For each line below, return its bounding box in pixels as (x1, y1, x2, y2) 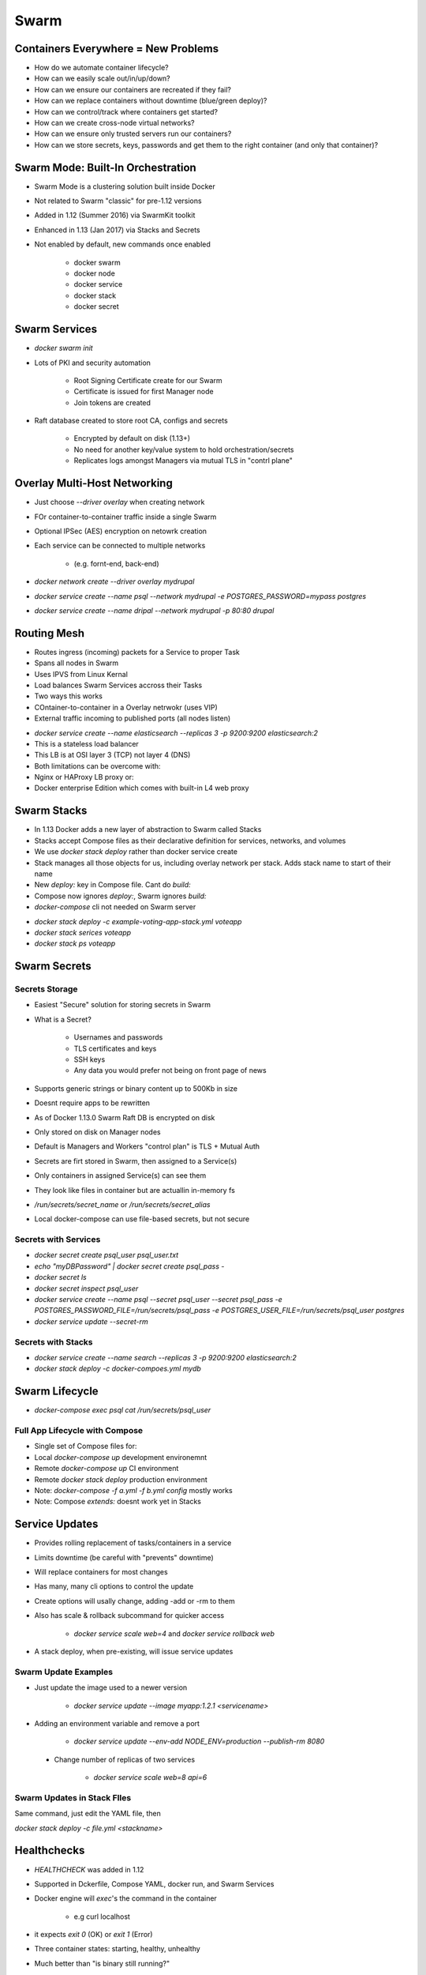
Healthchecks (14, 1844, 85, 1857)
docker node (73, 269, 116, 278)
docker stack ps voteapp (34, 939, 116, 948)
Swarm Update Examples (14, 1666, 114, 1677)
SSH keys (73, 1055, 106, 1064)
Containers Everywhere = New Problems (14, 42, 219, 55)
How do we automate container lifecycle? (34, 63, 169, 73)
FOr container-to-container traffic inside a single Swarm (34, 512, 217, 521)
